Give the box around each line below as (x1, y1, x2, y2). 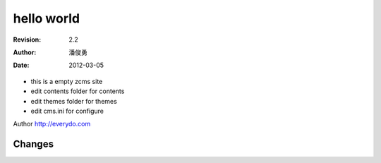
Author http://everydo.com (13, 120, 91, 128)
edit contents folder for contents (30, 87, 125, 95)
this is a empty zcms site (30, 77, 103, 85)
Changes (13, 138, 54, 150)
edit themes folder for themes (30, 97, 118, 105)
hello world (13, 11, 80, 26)
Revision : (13, 35, 42, 44)
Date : (13, 61, 30, 70)
